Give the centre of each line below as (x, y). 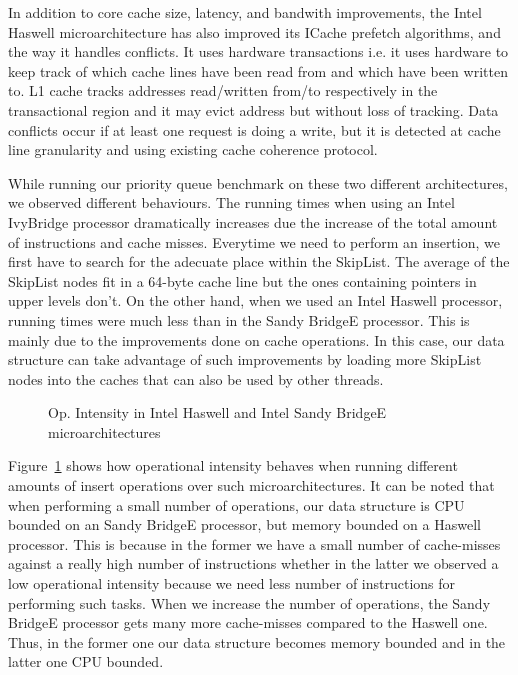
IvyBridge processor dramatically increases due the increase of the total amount (253, 221)
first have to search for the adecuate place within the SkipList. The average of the (259, 261)
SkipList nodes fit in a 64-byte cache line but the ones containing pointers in (242, 280)
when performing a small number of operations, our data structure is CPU (236, 504)
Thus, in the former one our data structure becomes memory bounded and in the (257, 641)
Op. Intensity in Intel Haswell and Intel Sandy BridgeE (217, 412)
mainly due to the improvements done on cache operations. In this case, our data (256, 339)
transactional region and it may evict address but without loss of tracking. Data (253, 109)
